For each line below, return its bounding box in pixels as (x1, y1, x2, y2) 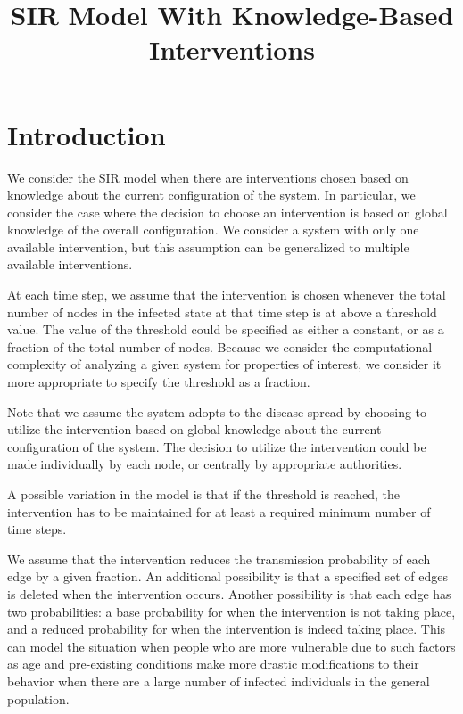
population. (7, 689, 70, 708)
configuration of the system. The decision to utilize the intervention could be (7, 437, 426, 455)
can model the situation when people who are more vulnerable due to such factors (7, 636, 456, 655)
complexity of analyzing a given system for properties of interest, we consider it (7, 355, 442, 373)
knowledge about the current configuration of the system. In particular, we (7, 185, 416, 204)
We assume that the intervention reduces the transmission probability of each (7, 549, 431, 568)
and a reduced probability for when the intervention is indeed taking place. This (7, 620, 446, 638)
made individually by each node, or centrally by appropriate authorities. (7, 455, 402, 473)
